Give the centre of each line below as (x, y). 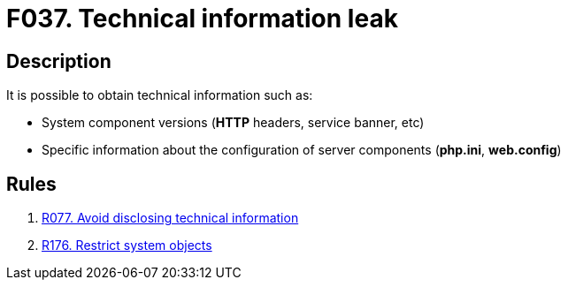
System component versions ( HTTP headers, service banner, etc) (233, 123)
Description (59, 61)
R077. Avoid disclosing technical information (170, 218)
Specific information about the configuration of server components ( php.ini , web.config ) (302, 150)
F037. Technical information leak (202, 19)
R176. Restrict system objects (127, 245)
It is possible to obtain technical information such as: (160, 95)
